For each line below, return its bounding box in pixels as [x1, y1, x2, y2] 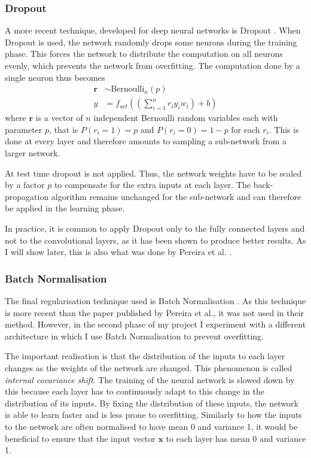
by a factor [5, 178, 45, 191]
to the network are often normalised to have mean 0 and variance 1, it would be [5, 420, 298, 432]
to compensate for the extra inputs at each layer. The [54, 178, 251, 191]
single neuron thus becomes [5, 71, 105, 83]
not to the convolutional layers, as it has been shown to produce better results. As [5, 233, 306, 246]
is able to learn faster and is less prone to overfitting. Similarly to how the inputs [5, 408, 302, 421]
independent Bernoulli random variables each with [93, 111, 278, 124]
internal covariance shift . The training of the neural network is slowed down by [5, 373, 295, 386]
